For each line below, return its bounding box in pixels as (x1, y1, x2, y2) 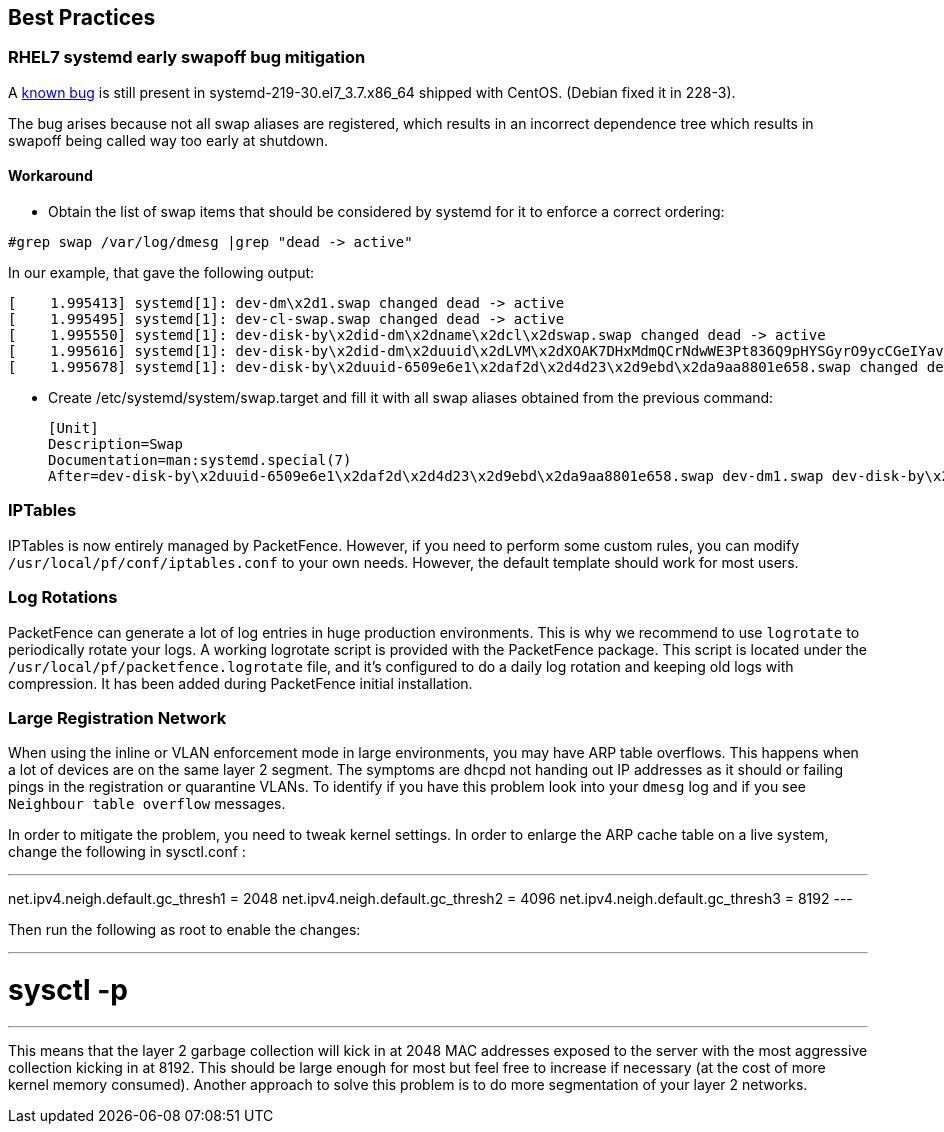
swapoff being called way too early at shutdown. (8, 131, 329, 149)
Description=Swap (48, 436, 183, 453)
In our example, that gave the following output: (8, 264, 315, 282)
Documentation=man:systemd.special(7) (48, 452, 352, 469)
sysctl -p (8, 973, 128, 1008)
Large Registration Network (8, 707, 227, 728)
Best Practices (8, 5, 156, 30)
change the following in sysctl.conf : (8, 843, 246, 861)
